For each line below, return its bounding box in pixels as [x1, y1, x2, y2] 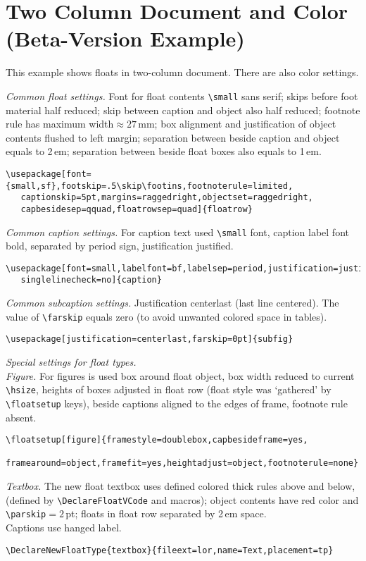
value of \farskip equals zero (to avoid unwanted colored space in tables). [6, 309, 327, 323]
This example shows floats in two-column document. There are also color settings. [6, 65, 359, 80]
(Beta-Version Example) [6, 24, 245, 53]
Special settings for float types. [6, 355, 137, 369]
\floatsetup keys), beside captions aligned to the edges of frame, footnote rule [6, 395, 348, 410]
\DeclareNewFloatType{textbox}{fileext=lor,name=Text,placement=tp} [6, 545, 334, 555]
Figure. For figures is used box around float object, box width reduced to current [6, 368, 355, 383]
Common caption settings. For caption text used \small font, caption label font [6, 224, 349, 239]
